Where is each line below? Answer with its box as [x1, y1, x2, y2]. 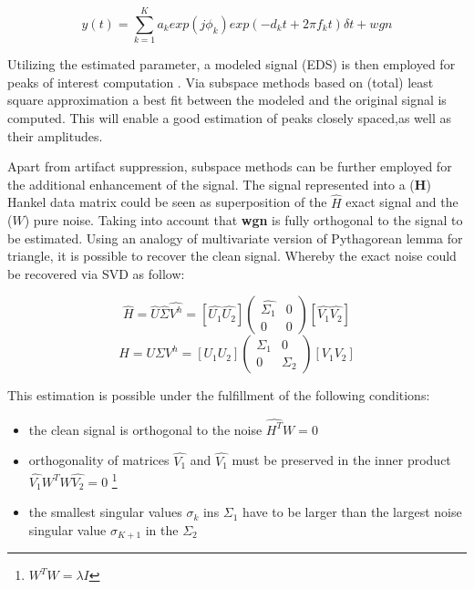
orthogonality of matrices [28, 450, 170, 470]
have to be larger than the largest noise [242, 502, 462, 522]
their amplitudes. [7, 126, 103, 145]
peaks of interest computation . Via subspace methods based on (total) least [7, 72, 434, 91]
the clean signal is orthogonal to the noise [28, 419, 263, 439]
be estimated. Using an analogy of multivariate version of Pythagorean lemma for [7, 228, 463, 247]
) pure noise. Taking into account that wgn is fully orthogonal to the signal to [24, 211, 463, 230]
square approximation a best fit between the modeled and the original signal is [7, 90, 447, 109]
